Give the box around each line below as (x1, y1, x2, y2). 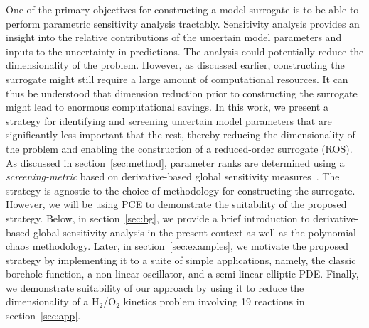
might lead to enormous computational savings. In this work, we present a (6, 99, 328, 114)
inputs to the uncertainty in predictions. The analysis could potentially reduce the (6, 43, 364, 58)
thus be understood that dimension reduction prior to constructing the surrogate (6, 85, 358, 100)
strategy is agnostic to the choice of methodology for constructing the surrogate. (6, 182, 355, 197)
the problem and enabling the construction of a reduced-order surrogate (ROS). (6, 141, 353, 155)
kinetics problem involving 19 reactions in (123, 294, 305, 309)
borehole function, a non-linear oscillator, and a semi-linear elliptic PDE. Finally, (6, 266, 359, 281)
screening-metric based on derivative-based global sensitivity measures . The (6, 169, 340, 184)
